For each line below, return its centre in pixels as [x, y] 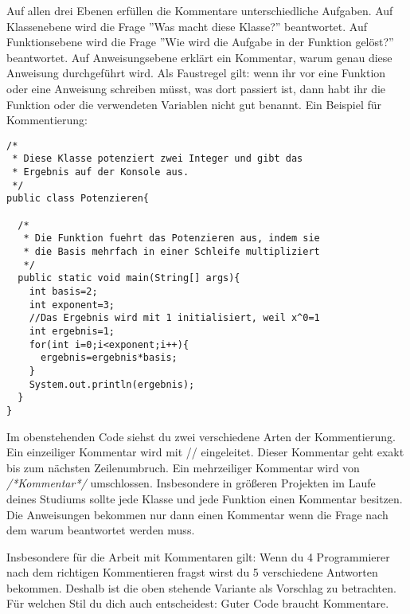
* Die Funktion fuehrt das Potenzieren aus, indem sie [172, 239]
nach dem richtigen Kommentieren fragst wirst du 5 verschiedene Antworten [192, 572]
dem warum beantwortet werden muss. [101, 530]
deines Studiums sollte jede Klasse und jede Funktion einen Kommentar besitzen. [205, 498]
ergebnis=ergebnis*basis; [109, 358]
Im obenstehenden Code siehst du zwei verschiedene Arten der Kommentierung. [201, 436]
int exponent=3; [72, 305]
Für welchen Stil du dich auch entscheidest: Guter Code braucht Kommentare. [198, 603]
